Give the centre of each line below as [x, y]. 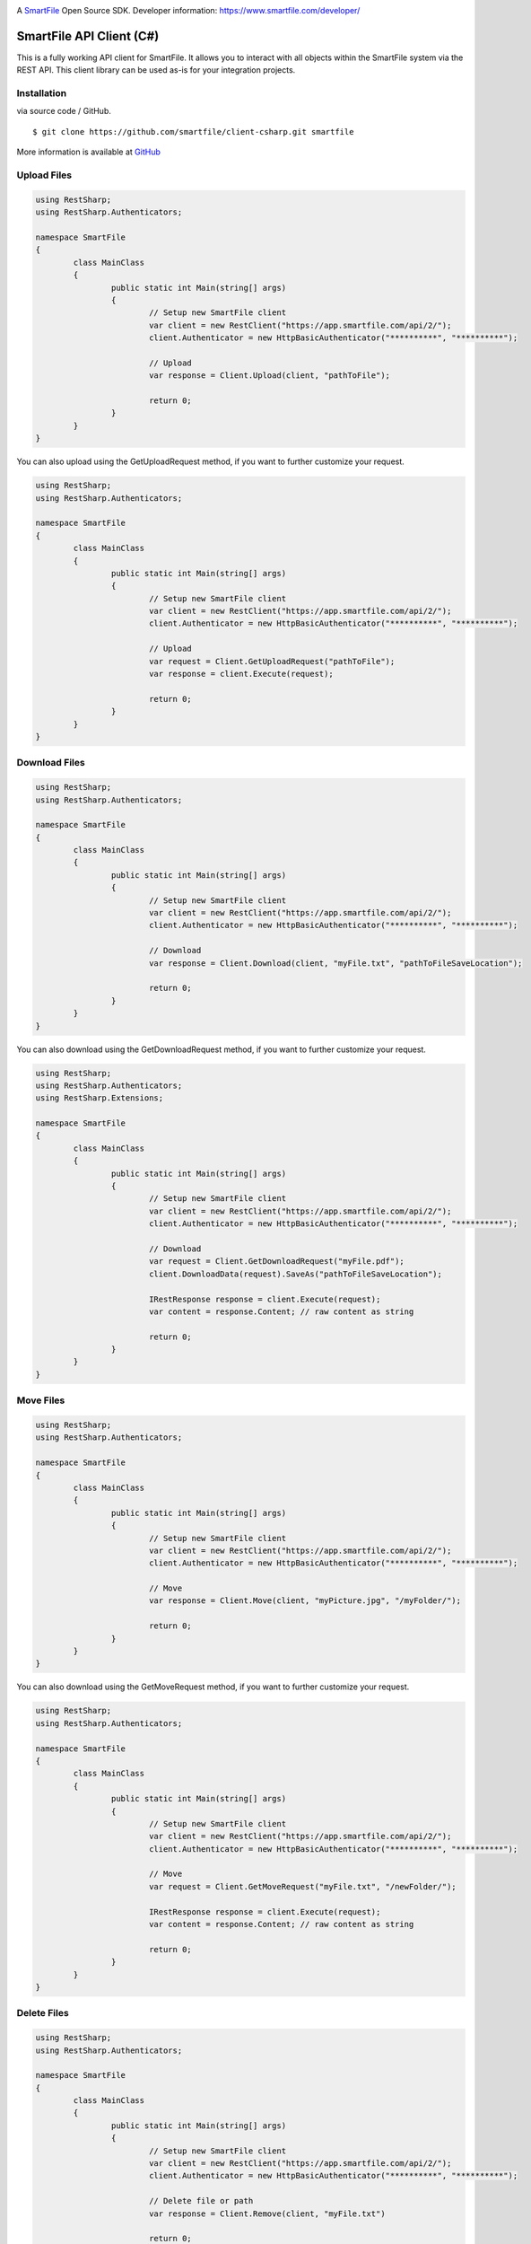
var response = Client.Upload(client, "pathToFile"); [269, 376]
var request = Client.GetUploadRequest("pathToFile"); [272, 661]
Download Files [51, 763]
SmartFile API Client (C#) [88, 36]
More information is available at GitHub [88, 152]
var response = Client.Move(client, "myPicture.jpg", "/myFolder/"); [305, 1601]
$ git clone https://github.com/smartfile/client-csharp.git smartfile [193, 131]
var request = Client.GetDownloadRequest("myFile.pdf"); [277, 1262]
